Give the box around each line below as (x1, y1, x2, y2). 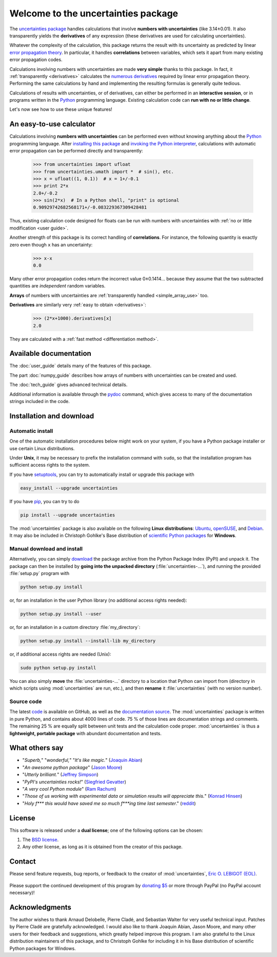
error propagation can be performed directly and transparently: (9, 148, 143, 154)
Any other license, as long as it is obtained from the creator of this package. (22, 844, 183, 850)
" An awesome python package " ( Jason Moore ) (22, 764, 123, 770)
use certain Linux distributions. (9, 445, 75, 451)
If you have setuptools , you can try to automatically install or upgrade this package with (9, 471, 194, 477)
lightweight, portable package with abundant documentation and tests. (9, 730, 162, 736)
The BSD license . (22, 837, 59, 843)
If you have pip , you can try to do (9, 498, 80, 504)
